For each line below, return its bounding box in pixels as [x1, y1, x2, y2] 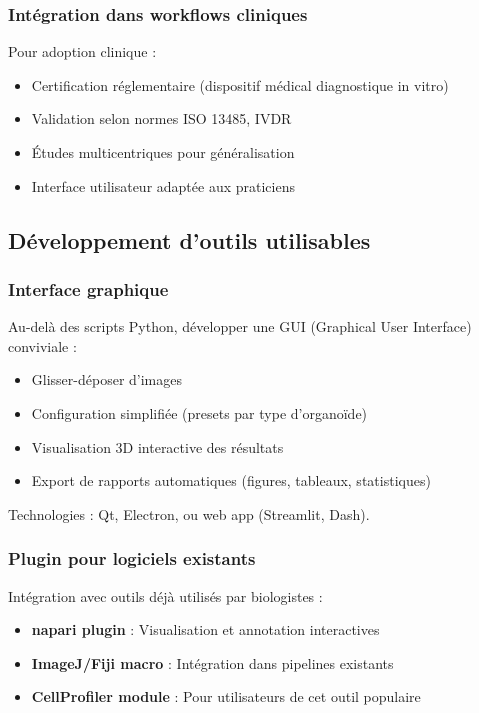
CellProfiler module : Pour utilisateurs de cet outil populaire [31, 686, 421, 707]
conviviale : [8, 335, 77, 356]
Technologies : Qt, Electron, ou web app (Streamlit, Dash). [8, 503, 370, 524]
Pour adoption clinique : [8, 41, 157, 62]
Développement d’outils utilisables [8, 224, 371, 255]
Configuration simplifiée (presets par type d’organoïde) [31, 402, 368, 423]
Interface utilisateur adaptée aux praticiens [31, 175, 295, 196]
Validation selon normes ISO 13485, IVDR [31, 108, 292, 129]
